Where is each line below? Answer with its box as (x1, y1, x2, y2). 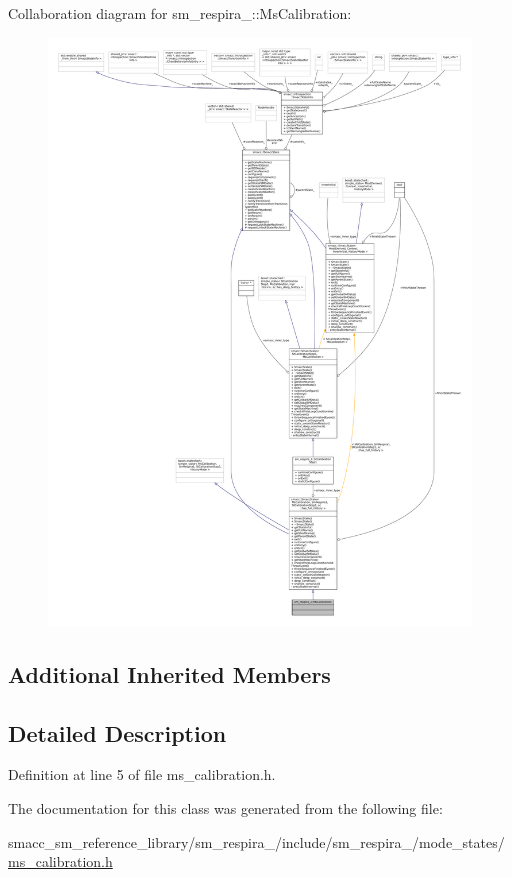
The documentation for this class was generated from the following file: (8, 798, 443, 819)
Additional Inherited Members (8, 658, 331, 689)
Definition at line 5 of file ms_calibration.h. (8, 764, 276, 785)
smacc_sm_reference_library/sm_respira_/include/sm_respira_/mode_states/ (8, 831, 505, 852)
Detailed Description (8, 717, 227, 748)
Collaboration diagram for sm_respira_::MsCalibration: (8, 3, 352, 23)
